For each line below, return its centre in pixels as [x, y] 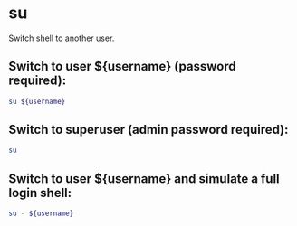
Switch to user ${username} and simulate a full [144, 179]
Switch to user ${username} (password [122, 66]
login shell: [40, 193]
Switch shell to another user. [62, 38]
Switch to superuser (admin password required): [148, 130]
